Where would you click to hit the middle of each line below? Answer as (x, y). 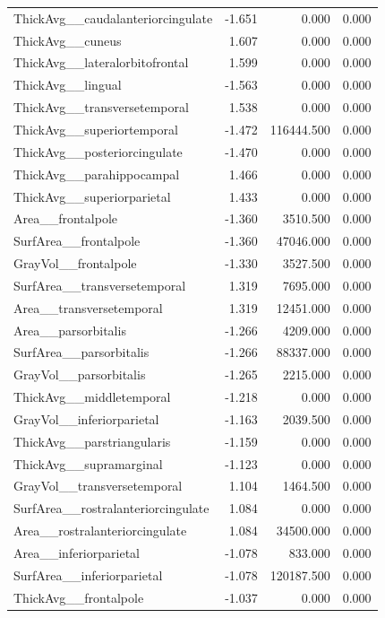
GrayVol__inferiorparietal (86, 418)
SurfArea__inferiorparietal (88, 574)
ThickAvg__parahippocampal (97, 174)
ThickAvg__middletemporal (92, 397)
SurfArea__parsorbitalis (81, 352)
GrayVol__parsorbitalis (80, 374)
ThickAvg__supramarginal (88, 463)
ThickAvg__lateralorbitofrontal (101, 62)
